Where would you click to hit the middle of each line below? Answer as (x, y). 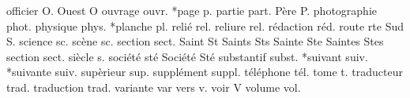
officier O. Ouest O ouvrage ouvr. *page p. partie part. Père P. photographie (192, 10)
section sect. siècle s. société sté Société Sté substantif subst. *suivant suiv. (187, 56)
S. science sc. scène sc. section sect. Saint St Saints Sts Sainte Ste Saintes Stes (195, 41)
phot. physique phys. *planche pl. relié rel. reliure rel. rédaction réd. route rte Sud (205, 25)
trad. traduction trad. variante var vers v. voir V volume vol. (154, 87)
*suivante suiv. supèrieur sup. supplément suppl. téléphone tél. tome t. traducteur (205, 72)
